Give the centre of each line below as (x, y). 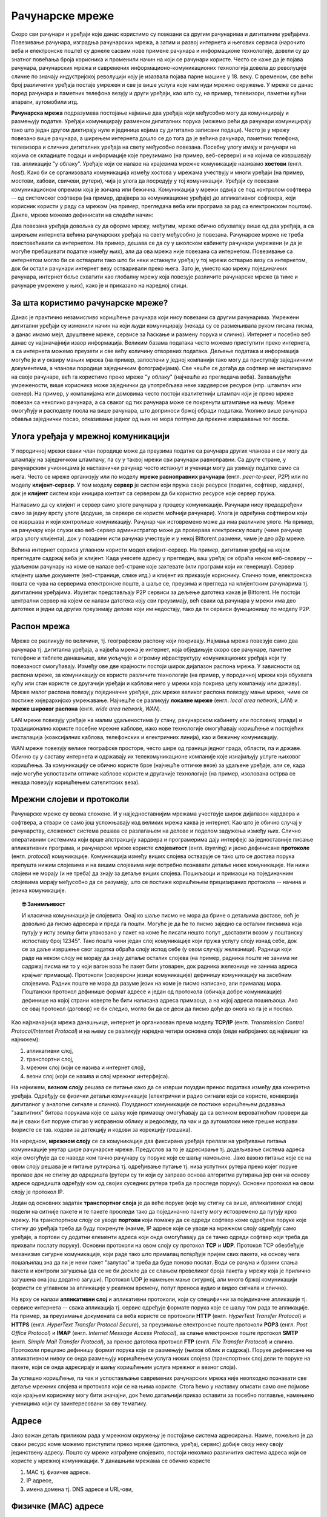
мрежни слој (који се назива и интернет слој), (86, 1067)
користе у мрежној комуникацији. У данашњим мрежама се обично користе (111, 1461)
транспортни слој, (50, 1059)
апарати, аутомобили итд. (45, 102)
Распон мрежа (41, 627)
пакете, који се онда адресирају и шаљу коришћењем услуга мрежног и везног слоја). (124, 1367)
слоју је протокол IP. (38, 1192)
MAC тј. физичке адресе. (58, 1472)
